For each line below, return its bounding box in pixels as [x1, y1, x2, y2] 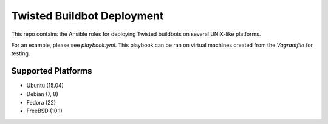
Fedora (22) [26, 99, 56, 106]
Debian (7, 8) [26, 90, 59, 97]
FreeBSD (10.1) [26, 107, 63, 115]
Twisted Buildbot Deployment [11, 9, 164, 22]
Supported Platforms [11, 66, 92, 76]
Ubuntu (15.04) [26, 82, 64, 89]
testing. [11, 50, 30, 57]
